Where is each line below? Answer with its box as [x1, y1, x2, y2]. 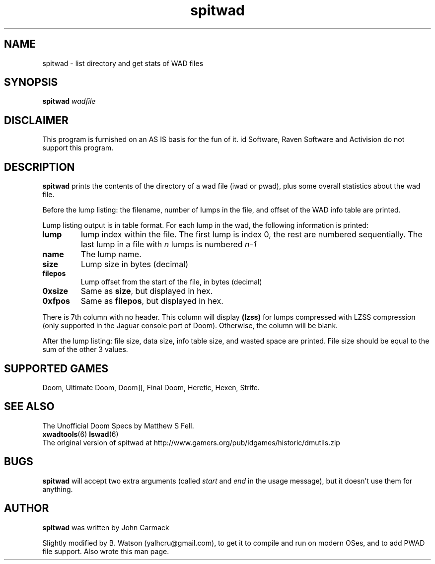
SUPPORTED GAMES [4, 362, 109, 375]
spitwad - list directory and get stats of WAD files [42, 59, 204, 68]
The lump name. [81, 249, 142, 260]
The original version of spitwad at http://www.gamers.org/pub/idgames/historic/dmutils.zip [42, 438, 340, 447]
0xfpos [42, 296, 70, 306]
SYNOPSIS [4, 76, 58, 89]
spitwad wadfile [42, 97, 96, 106]
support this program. [42, 143, 114, 152]
